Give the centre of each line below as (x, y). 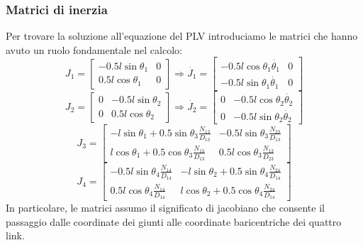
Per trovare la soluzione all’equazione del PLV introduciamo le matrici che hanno (182, 36)
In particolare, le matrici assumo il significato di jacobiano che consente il (165, 208)
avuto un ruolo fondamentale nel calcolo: (94, 49)
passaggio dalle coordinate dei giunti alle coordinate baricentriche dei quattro (174, 221)
